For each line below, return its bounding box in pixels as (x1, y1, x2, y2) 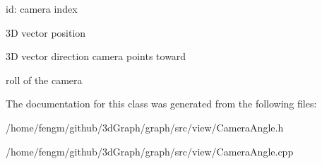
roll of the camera (6, 72, 83, 87)
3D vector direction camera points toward (6, 49, 186, 64)
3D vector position (6, 25, 86, 40)
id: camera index (6, 1, 78, 16)
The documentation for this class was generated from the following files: (6, 96, 317, 111)
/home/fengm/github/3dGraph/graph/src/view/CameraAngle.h (6, 119, 284, 134)
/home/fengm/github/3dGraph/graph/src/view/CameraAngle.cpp (6, 143, 294, 158)
